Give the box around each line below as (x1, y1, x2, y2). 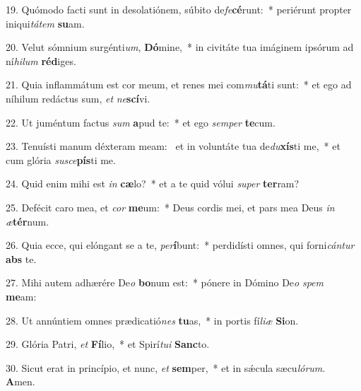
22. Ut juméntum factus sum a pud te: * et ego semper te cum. (6, 115, 276, 129)
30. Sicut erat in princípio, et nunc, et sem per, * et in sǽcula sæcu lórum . (6, 360, 326, 375)
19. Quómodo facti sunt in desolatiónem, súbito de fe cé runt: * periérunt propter (6, 2, 352, 16)
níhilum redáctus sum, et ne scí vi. (6, 91, 150, 105)
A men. (6, 374, 35, 389)
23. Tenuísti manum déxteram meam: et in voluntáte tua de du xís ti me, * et (6, 139, 341, 153)
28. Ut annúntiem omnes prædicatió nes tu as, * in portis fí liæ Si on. (6, 313, 299, 327)
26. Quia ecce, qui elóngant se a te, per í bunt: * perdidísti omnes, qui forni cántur (6, 238, 355, 252)
